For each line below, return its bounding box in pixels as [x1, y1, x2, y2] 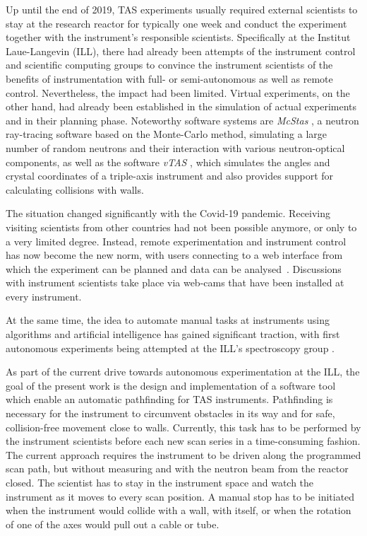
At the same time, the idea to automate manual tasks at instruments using [6, 313, 330, 327]
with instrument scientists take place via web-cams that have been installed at [6, 275, 344, 290]
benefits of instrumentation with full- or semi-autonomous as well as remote [6, 71, 333, 86]
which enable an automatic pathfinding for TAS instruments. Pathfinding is [6, 392, 333, 407]
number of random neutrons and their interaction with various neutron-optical [6, 140, 345, 155]
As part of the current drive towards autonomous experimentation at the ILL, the [6, 364, 360, 379]
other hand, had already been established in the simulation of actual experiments [6, 99, 357, 114]
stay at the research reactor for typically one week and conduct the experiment [6, 16, 347, 30]
